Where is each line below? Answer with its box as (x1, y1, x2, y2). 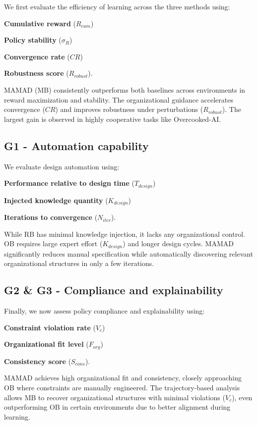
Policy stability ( (4, 35, 62, 45)
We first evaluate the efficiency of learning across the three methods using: (4, 1, 230, 11)
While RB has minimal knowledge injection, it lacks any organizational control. (4, 228, 245, 239)
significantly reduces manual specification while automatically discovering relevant (4, 248, 254, 259)
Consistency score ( (4, 356, 71, 366)
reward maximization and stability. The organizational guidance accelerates (4, 94, 233, 105)
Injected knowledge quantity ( (4, 195, 108, 205)
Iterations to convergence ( (4, 212, 98, 222)
